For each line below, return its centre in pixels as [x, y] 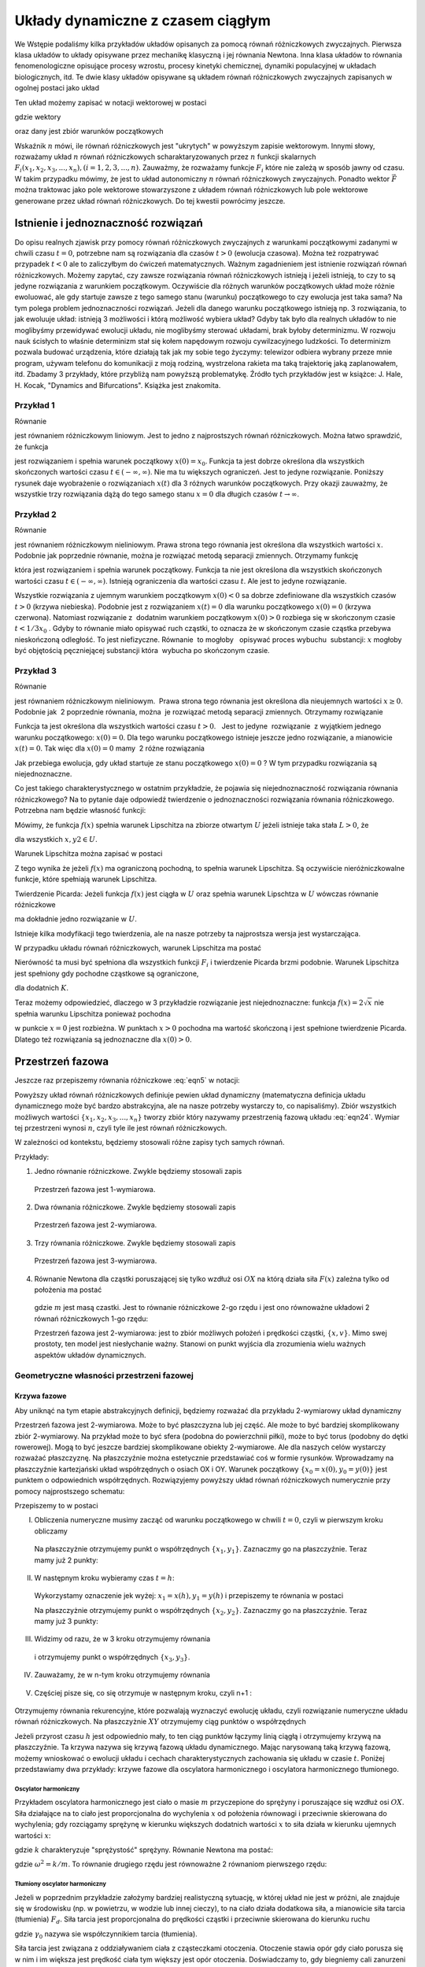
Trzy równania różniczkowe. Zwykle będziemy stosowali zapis [135, 1242]
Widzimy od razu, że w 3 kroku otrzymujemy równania [122, 1639]
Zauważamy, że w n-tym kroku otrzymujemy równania [122, 1675]
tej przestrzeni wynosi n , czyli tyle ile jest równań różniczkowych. [121, 1128]
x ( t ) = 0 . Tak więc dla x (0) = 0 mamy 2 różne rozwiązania [109, 748]
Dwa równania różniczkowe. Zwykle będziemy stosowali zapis [135, 1207]
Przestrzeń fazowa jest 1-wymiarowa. [95, 1189]
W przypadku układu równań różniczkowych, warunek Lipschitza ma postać [138, 948]
